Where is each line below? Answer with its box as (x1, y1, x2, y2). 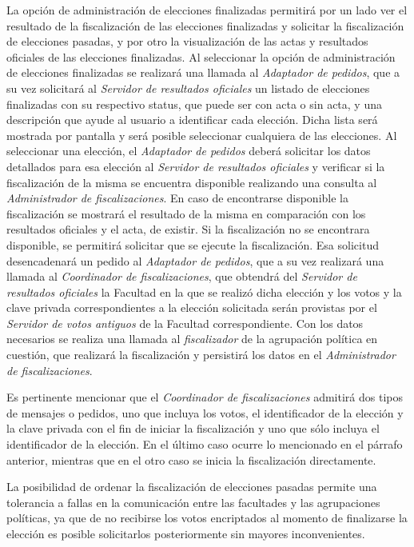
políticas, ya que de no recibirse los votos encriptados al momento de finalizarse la (6, 509, 408, 526)
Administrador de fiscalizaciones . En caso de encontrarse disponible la (6, 190, 348, 206)
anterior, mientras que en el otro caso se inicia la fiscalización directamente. (6, 451, 376, 468)
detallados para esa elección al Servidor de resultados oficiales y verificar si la (6, 158, 385, 174)
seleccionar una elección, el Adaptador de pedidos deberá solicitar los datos (6, 142, 371, 159)
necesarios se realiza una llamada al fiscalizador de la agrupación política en (6, 330, 378, 347)
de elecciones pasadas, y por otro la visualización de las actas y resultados (6, 33, 368, 50)
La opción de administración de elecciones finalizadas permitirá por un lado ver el (6, 2, 408, 18)
